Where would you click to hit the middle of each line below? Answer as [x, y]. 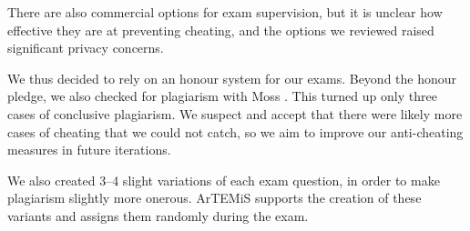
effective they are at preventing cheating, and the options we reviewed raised [221, 30]
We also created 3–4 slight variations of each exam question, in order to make [224, 180]
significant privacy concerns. [86, 48]
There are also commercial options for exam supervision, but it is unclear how [225, 12]
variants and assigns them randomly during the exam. [158, 215]
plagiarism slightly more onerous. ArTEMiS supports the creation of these [215, 198]
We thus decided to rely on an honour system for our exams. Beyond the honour [232, 78]
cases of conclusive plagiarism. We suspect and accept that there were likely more [235, 113]
